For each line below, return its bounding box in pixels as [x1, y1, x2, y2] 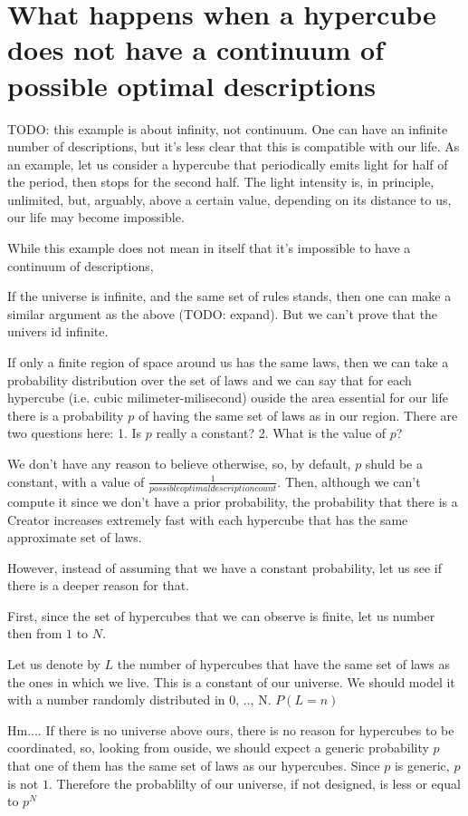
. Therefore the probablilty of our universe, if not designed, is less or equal [48, 773, 461, 792]
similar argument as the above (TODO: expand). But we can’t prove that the [7, 304, 438, 323]
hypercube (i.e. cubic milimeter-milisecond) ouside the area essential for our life [7, 388, 448, 407]
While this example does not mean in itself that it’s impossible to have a [7, 238, 411, 257]
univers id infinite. [7, 322, 109, 341]
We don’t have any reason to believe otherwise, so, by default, [7, 454, 351, 472]
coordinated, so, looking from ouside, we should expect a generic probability [7, 738, 429, 757]
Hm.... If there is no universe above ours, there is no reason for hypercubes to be [7, 720, 454, 739]
